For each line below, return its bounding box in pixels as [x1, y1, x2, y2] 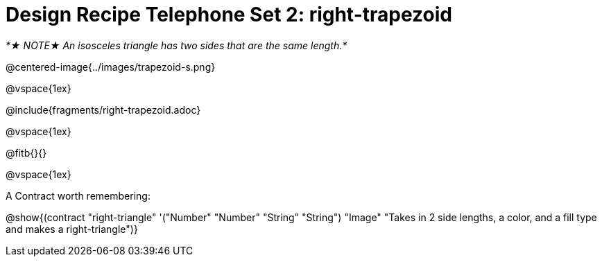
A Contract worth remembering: [6, 189, 150, 202]
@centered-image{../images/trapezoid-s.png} [6, 60, 216, 73]
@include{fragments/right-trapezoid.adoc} [6, 103, 201, 116]
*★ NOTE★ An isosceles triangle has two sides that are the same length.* [6, 39, 347, 51]
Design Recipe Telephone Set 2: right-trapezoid [6, 3, 452, 26]
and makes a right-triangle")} [6, 222, 138, 235]
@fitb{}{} [6, 146, 47, 159]
